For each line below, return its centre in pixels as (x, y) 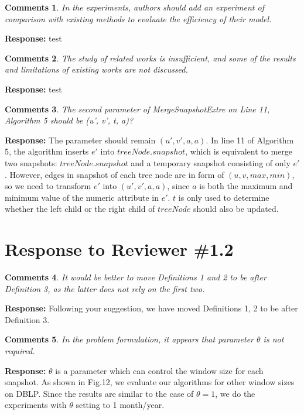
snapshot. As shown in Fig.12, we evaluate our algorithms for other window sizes (150, 382)
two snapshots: (31, 162)
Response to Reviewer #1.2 (119, 249)
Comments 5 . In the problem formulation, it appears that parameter (129, 339)
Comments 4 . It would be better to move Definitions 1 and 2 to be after (136, 277)
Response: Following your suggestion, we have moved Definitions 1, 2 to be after (151, 308)
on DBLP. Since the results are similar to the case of (99, 393)
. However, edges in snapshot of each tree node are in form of (115, 174)
